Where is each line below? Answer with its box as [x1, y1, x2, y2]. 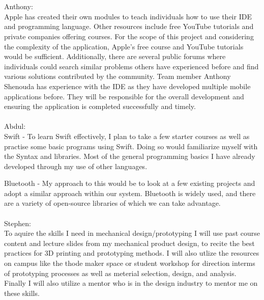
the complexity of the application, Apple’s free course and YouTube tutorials [4, 41, 244, 51]
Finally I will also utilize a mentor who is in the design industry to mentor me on [4, 278, 258, 288]
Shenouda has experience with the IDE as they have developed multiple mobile [4, 80, 251, 91]
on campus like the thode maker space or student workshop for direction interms [4, 258, 255, 268]
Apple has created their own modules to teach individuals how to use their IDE [4, 11, 252, 21]
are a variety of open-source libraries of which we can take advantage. [4, 198, 221, 208]
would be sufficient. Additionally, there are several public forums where [4, 51, 226, 62]
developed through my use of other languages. [4, 160, 148, 171]
